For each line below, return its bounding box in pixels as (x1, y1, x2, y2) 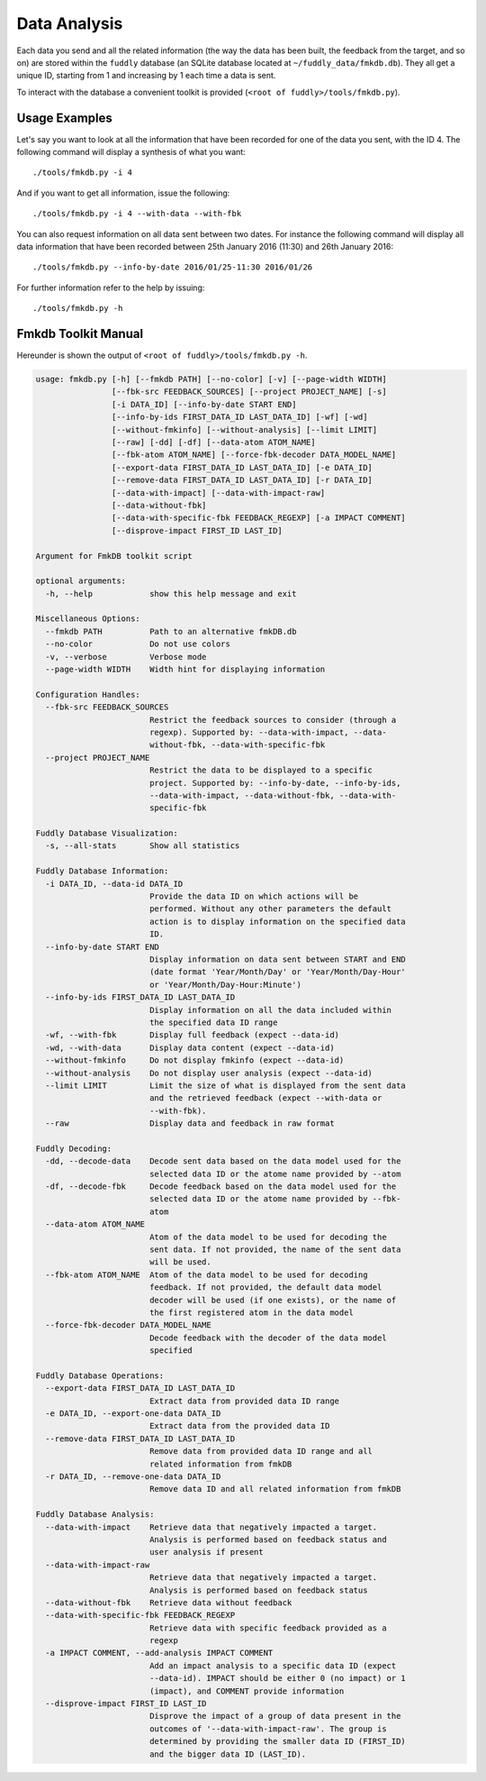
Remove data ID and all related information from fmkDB (148, 1484, 401, 1494)
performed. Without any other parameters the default (148, 904, 391, 914)
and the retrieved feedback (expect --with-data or (148, 1093, 382, 1103)
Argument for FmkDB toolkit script (35, 551, 193, 561)
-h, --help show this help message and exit (45, 589, 297, 598)
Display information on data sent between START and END (148, 954, 407, 964)
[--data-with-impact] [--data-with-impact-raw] (111, 488, 326, 498)
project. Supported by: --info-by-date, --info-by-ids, (148, 778, 401, 788)
